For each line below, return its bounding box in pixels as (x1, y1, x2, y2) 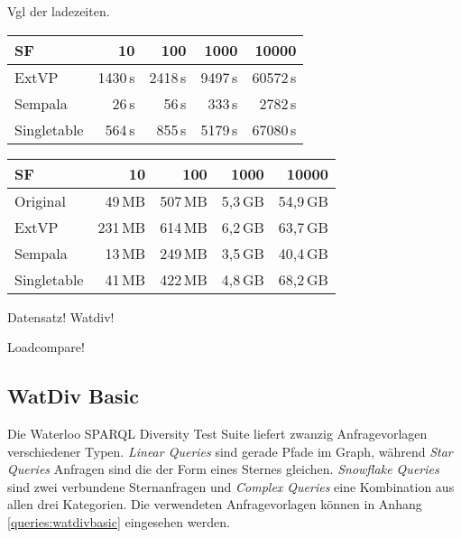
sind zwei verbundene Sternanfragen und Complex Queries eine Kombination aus (7, 477, 455, 496)
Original (14, 190, 66, 211)
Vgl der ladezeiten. (7, 2, 110, 20)
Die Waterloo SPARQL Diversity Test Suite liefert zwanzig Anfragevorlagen (7, 423, 428, 442)
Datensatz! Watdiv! (7, 307, 115, 326)
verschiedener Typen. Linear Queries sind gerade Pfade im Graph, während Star (7, 441, 453, 460)
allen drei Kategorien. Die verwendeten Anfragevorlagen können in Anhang (7, 495, 422, 514)
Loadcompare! (7, 338, 85, 357)
